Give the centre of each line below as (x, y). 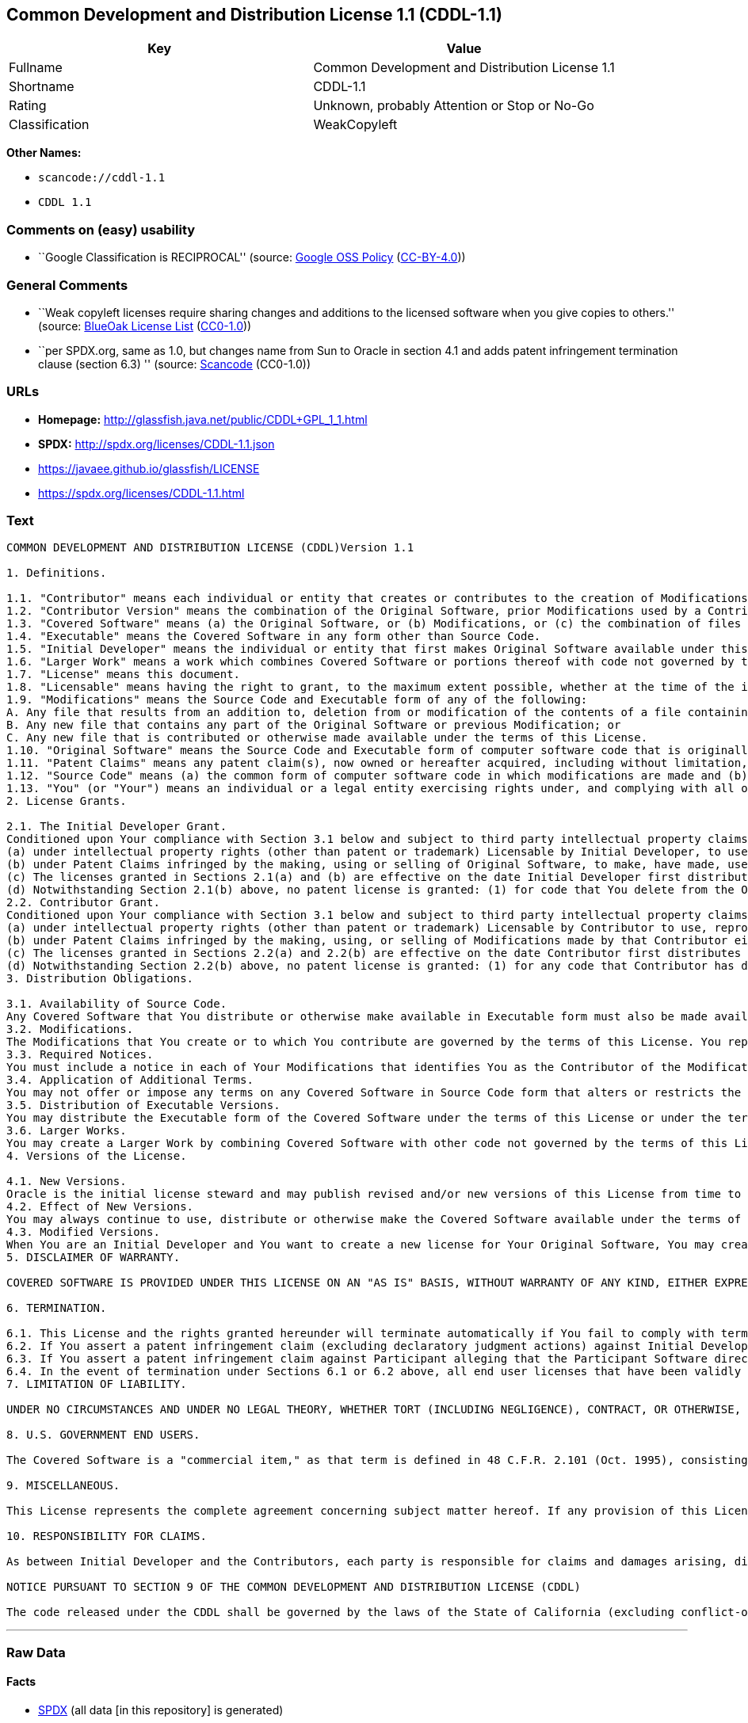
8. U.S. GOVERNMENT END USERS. (103, 1435)
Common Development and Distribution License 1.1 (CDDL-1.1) (254, 15)
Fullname (36, 68)
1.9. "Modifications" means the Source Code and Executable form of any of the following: (297, 700)
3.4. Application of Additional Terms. (130, 1080)
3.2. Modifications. (70, 1029)
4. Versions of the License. (97, 1156)
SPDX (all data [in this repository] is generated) (161, 1710)
